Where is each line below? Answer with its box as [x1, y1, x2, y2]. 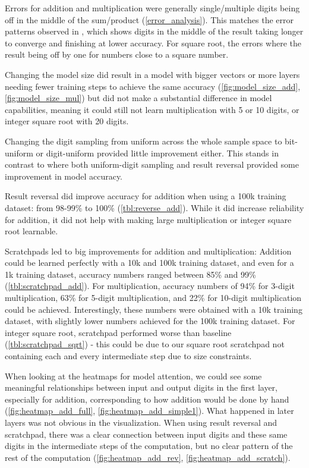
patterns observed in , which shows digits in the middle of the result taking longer [5, 25, 304, 37]
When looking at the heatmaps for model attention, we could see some [5, 369, 262, 382]
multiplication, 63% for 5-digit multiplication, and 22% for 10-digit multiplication [5, 291, 302, 304]
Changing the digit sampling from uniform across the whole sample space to [5, 134, 282, 147]
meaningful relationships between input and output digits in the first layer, [5, 381, 278, 394]
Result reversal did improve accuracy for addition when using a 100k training [5, 190, 286, 202]
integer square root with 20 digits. [5, 115, 129, 127]
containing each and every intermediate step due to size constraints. [5, 350, 252, 362]
